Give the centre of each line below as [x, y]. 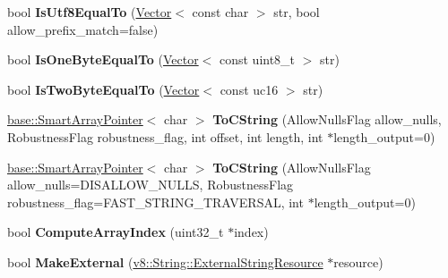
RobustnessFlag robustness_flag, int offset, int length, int [165, 136]
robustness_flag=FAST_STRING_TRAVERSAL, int [155, 202]
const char [220, 12]
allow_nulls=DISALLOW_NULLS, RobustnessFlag [151, 185]
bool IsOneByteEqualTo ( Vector [103, 59]
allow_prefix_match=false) [83, 29]
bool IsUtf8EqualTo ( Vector [90, 12]
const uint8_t [257, 59]
